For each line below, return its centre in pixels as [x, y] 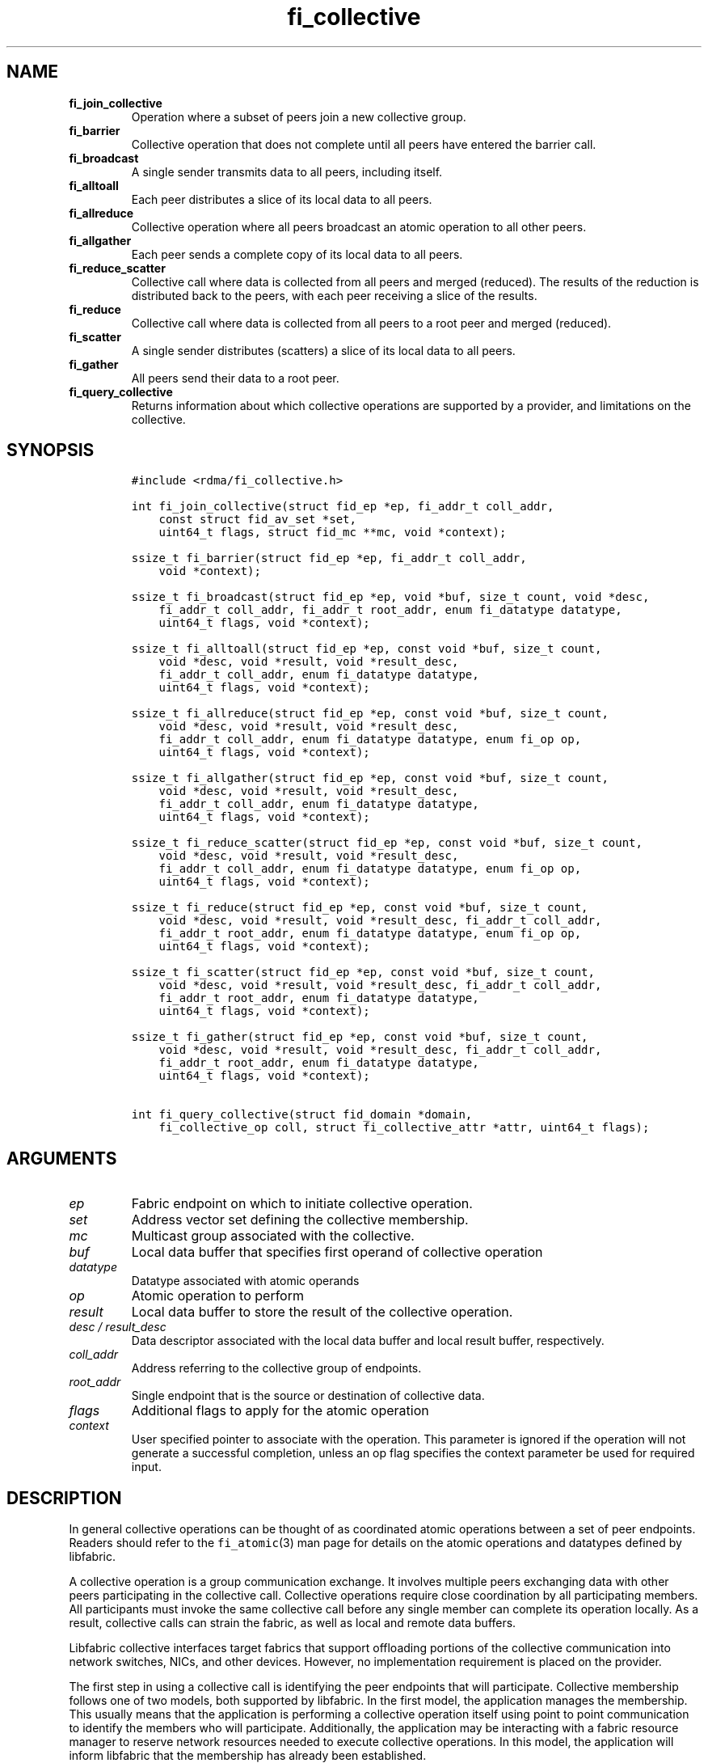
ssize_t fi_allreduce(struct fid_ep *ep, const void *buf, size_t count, [370, 714]
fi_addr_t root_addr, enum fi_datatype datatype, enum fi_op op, [370, 934]
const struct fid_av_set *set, [257, 520]
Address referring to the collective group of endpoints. [276, 1368]
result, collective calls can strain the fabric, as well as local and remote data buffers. [293, 1623]
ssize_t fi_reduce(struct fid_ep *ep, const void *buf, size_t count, [360, 908]
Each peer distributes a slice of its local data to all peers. [282, 199]
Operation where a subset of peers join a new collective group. [299, 116]
